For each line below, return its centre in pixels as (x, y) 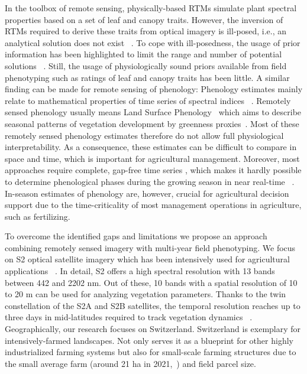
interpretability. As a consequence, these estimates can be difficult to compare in (151, 147)
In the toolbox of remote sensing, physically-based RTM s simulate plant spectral (151, 8)
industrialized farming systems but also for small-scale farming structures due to (151, 352)
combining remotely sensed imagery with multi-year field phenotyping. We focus (150, 247)
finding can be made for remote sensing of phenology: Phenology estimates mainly (154, 89)
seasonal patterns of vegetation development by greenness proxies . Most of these (152, 123)
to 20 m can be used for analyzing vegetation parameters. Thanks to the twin (146, 294)
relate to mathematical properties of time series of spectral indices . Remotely (148, 100)
